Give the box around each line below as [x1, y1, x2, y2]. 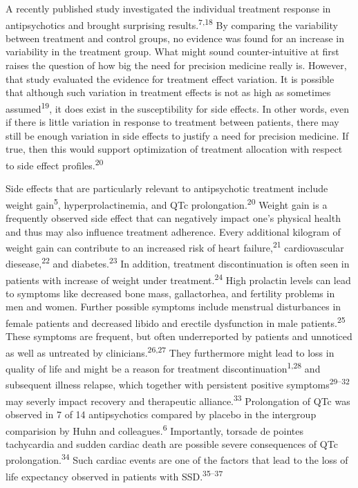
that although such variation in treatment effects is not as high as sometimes [6, 85, 331, 100]
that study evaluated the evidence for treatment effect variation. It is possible [6, 71, 335, 86]
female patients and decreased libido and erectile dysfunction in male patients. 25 [6, 314, 346, 330]
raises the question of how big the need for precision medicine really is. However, [6, 58, 347, 73]
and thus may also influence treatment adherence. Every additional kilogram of [6, 224, 341, 238]
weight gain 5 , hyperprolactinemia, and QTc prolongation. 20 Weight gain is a [6, 195, 328, 212]
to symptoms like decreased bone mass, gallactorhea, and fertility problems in [6, 285, 335, 300]
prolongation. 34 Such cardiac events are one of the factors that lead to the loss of [6, 451, 348, 467]
